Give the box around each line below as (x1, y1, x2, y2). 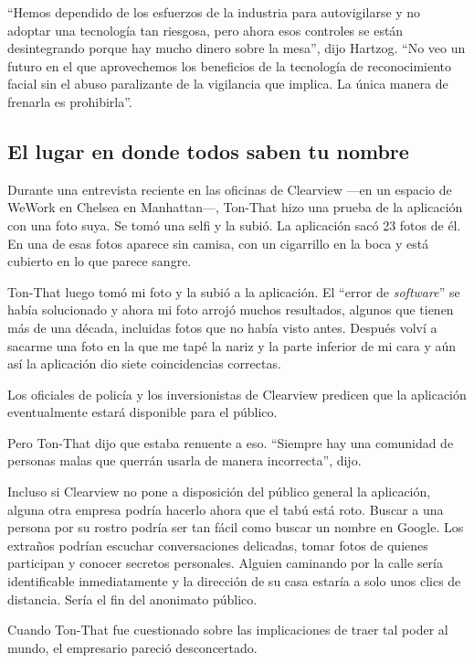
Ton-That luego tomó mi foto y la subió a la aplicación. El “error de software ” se (7, 282, 460, 301)
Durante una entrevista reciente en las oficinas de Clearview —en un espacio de (7, 179, 452, 198)
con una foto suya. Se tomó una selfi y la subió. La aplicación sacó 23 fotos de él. (7, 215, 461, 234)
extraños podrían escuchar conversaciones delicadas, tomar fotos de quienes (7, 535, 428, 554)
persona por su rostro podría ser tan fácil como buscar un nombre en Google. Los (7, 518, 464, 537)
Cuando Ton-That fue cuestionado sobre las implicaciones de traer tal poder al (7, 620, 448, 639)
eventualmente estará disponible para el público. (7, 402, 278, 422)
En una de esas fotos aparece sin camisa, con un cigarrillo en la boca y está (7, 233, 429, 252)
